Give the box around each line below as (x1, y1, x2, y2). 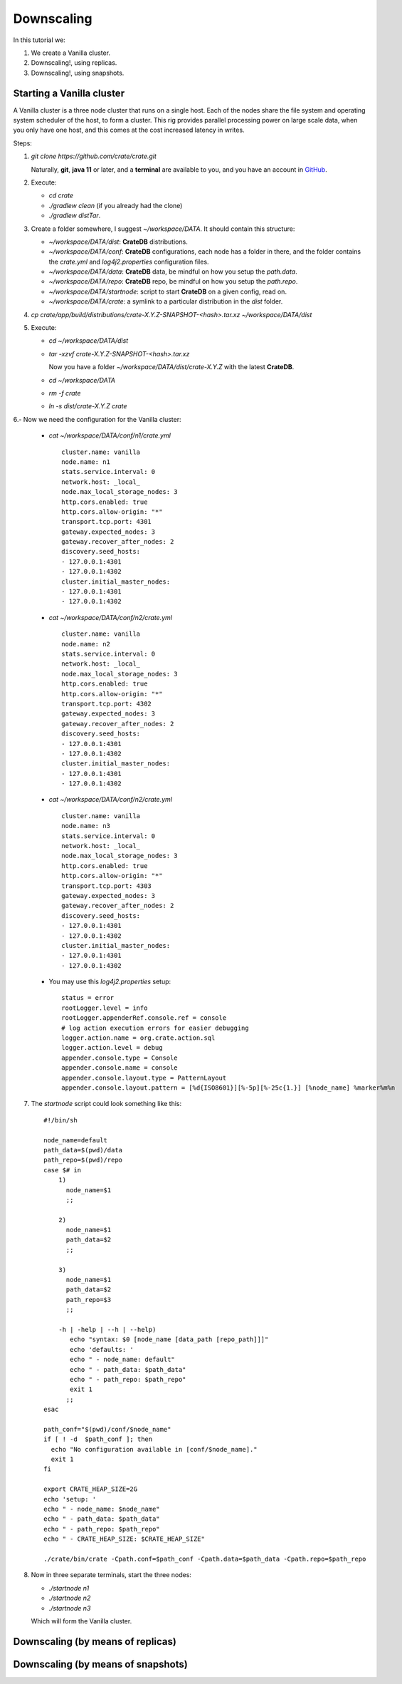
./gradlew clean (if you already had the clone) (48, 201, 183, 210)
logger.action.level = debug (61, 1044, 163, 1052)
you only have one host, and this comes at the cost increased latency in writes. (13, 125, 245, 135)
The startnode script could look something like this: (31, 1100, 182, 1108)
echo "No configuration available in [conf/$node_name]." (51, 1445, 258, 1453)
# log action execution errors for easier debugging (61, 1023, 249, 1032)
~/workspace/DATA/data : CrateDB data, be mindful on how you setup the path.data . (48, 267, 298, 276)
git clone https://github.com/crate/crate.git (31, 152, 157, 160)
